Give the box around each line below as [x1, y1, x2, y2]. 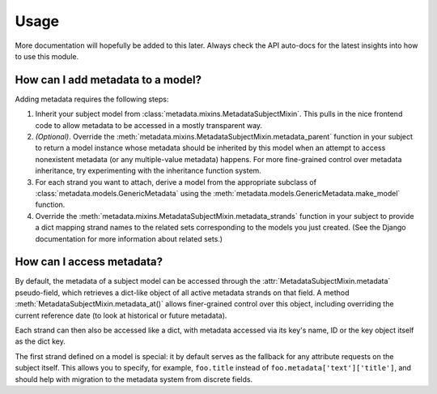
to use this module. [15, 51, 79, 61]
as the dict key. [15, 336, 66, 346]
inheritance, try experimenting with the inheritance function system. [35, 166, 262, 176]
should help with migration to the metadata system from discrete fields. [15, 374, 253, 384]
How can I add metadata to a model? [15, 73, 202, 87]
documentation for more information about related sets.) [35, 233, 223, 243]
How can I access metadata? [15, 255, 163, 269]
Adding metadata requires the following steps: [15, 94, 169, 104]
